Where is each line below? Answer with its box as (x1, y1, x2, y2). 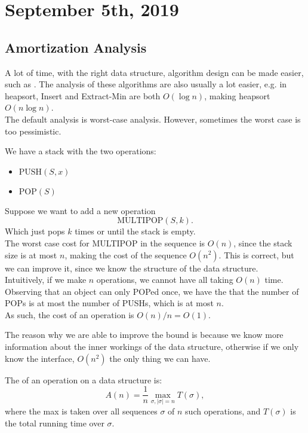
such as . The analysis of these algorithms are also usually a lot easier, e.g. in (5, 78, 287, 90)
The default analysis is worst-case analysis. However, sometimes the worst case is (5, 112, 301, 125)
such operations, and (185, 404, 261, 417)
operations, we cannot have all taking (96, 273, 233, 286)
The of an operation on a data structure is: (5, 373, 162, 386)
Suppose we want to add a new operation (5, 204, 156, 216)
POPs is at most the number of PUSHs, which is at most (5, 297, 214, 309)
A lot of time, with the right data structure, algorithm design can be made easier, (5, 66, 304, 78)
